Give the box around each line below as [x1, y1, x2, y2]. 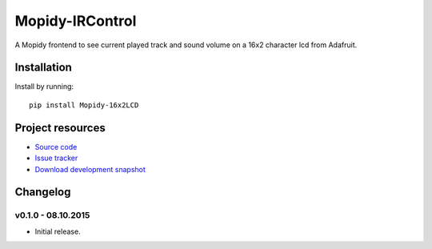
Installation [14, 61, 72, 74]
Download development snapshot [34, 164, 146, 174]
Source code [34, 142, 78, 151]
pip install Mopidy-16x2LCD [29, 100, 139, 110]
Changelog [14, 185, 71, 199]
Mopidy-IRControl [14, 12, 137, 30]
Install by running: [14, 82, 74, 91]
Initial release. [34, 227, 81, 236]
